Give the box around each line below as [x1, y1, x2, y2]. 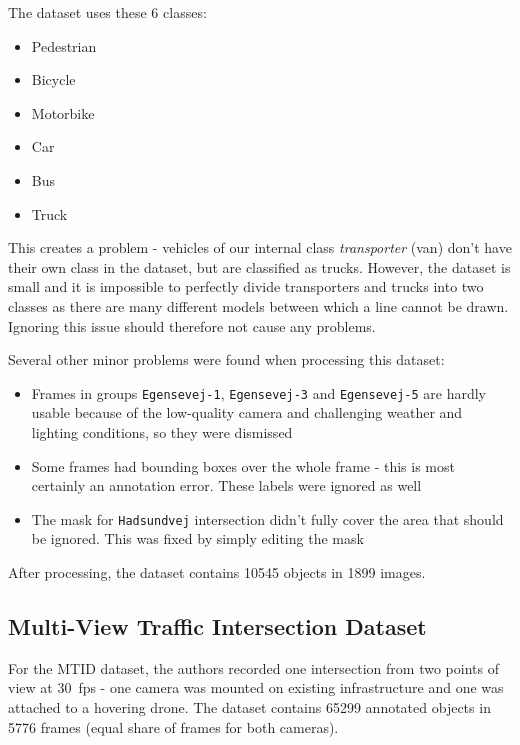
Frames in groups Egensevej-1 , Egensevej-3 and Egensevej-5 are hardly [31, 382, 486, 403]
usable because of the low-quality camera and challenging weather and [31, 402, 463, 423]
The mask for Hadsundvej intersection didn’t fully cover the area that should [31, 508, 504, 529]
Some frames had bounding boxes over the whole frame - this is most [31, 455, 455, 476]
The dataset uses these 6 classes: [8, 2, 207, 22]
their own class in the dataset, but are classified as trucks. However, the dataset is [8, 256, 511, 277]
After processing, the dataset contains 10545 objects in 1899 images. [8, 562, 426, 582]
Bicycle [31, 69, 76, 90]
